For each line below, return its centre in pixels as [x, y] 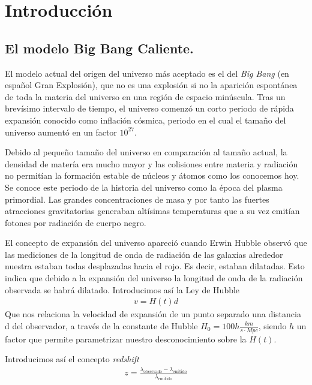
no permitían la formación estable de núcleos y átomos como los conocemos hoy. [152, 175]
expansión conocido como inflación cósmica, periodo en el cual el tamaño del [145, 120]
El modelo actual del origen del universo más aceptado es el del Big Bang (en [147, 73]
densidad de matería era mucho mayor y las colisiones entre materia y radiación [151, 163]
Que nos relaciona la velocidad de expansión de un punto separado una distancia [153, 314]
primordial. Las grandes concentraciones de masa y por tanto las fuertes [137, 199]
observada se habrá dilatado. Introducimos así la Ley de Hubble [122, 289]
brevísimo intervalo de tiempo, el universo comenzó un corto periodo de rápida [149, 108]
